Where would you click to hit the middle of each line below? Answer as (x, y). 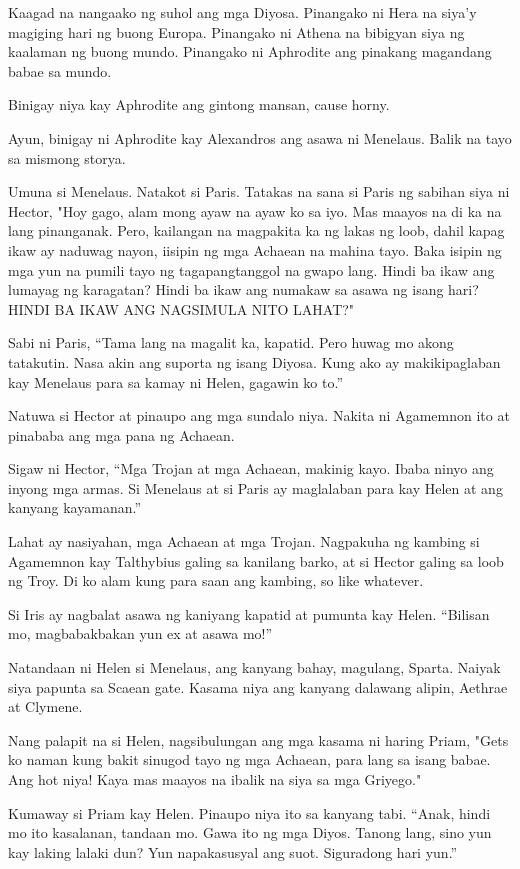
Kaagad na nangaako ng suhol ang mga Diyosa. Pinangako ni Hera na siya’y (242, 12)
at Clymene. (45, 706)
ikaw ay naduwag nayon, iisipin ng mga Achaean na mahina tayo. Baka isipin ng (255, 249)
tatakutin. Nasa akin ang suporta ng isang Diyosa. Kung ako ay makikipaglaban (254, 361)
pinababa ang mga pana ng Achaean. (121, 434)
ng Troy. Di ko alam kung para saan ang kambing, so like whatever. (216, 580)
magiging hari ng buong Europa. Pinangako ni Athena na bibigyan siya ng (236, 31)
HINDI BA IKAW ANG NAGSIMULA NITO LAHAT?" (181, 308)
